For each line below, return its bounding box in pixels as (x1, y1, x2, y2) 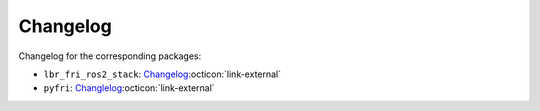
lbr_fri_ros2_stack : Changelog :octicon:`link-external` (43, 68, 282, 80)
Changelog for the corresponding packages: (18, 50, 202, 62)
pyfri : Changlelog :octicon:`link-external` (43, 82, 215, 94)
